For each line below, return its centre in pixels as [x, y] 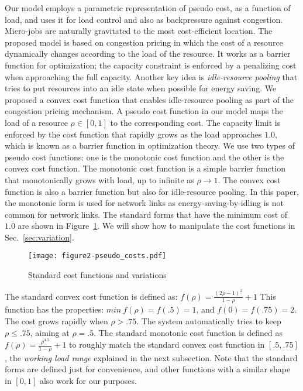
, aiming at [50, 332]
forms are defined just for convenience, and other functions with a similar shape [148, 369]
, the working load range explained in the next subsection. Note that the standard [151, 357]
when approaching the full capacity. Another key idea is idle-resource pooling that [151, 76]
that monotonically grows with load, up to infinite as [99, 179]
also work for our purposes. [88, 381]
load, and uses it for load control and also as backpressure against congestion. [144, 19]
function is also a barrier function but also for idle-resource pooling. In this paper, [152, 191]
